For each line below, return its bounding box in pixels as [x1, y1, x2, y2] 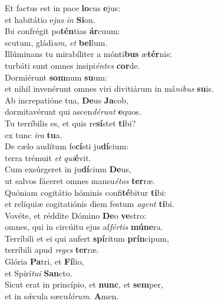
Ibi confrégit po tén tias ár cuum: [5, 25, 120, 37]
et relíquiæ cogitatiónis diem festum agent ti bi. [5, 198, 174, 210]
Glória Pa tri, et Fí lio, [5, 255, 84, 268]
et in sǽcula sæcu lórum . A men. [5, 289, 119, 302]
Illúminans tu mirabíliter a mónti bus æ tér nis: [5, 48, 172, 60]
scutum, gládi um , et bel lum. [5, 36, 108, 48]
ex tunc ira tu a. [5, 128, 62, 141]
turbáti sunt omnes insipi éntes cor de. [5, 59, 140, 71]
